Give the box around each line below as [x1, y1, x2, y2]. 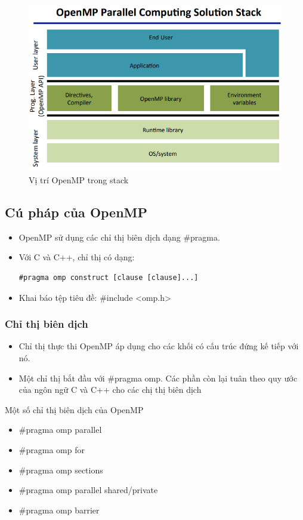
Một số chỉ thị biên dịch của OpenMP [5, 403, 144, 416]
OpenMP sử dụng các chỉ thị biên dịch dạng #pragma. [18, 230, 220, 243]
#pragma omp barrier [18, 503, 100, 516]
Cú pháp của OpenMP [5, 203, 148, 221]
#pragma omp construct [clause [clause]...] [18, 273, 199, 282]
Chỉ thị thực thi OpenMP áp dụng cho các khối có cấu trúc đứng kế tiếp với [18, 340, 299, 352]
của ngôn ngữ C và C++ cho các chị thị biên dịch [18, 383, 202, 396]
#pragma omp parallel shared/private [18, 484, 158, 496]
